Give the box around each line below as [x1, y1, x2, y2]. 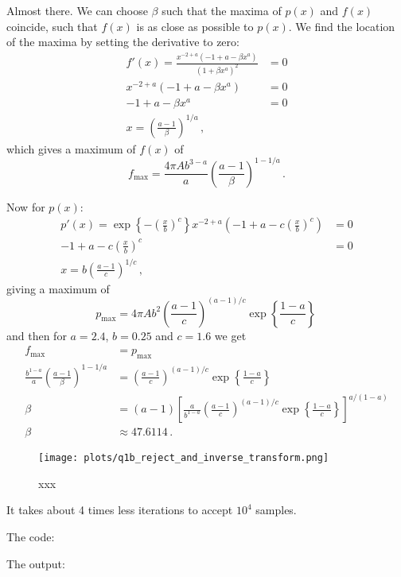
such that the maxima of [162, 2, 282, 18]
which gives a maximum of [6, 140, 136, 157]
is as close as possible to [136, 17, 254, 34]
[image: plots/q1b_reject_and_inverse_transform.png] [38, 452, 329, 464]
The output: [6, 555, 65, 571]
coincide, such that [6, 17, 98, 34]
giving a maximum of [6, 280, 110, 296]
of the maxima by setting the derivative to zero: [6, 33, 239, 50]
